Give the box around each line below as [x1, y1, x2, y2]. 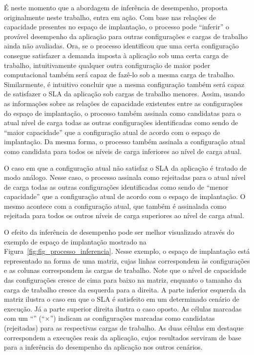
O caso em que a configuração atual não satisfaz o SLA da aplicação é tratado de [4, 162, 247, 173]
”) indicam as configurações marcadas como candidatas [50, 313, 215, 323]
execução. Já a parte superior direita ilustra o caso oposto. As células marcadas [4, 303, 242, 313]
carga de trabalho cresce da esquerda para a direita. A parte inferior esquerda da [4, 284, 246, 294]
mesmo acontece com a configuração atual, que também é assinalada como [4, 200, 227, 211]
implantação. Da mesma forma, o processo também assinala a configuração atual [4, 136, 245, 147]
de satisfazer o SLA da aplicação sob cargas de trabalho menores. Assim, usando [4, 89, 245, 99]
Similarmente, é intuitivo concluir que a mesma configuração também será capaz [4, 79, 245, 89]
